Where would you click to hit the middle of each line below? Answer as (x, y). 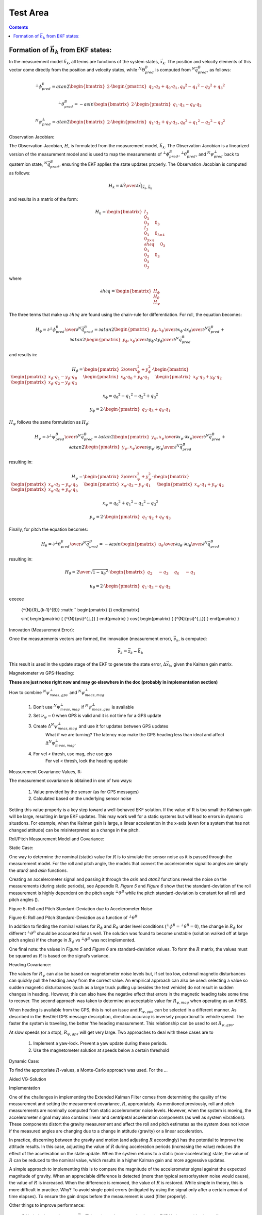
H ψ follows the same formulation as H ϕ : (49, 423)
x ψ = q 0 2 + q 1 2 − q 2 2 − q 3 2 (131, 503)
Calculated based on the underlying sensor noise (82, 798)
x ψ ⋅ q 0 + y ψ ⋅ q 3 (63, 490)
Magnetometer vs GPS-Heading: (42, 673)
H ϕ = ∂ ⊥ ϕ (46, 330)
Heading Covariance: (30, 965)
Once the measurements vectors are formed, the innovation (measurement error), (90, 639)
